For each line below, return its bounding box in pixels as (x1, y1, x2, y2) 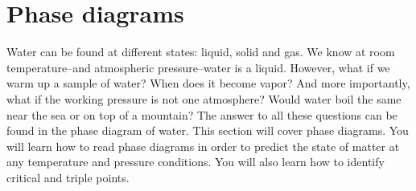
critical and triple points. (6, 169, 130, 185)
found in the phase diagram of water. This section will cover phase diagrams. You (6, 122, 409, 139)
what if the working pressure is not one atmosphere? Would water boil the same (6, 90, 402, 107)
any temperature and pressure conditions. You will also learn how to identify (6, 153, 385, 170)
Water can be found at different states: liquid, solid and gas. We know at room (6, 43, 395, 60)
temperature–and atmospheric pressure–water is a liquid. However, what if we (6, 59, 390, 75)
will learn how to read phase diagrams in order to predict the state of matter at (6, 137, 400, 154)
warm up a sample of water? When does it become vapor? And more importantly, (6, 75, 410, 91)
